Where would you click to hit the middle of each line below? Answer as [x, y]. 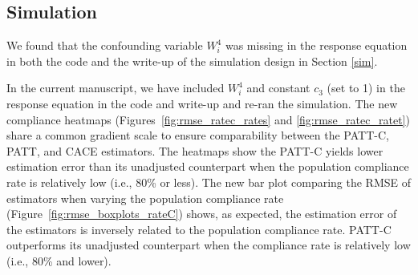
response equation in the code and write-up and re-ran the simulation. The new [202, 103]
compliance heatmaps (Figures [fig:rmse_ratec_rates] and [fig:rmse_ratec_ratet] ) [208, 119]
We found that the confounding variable [105, 45]
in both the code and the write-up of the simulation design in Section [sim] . [192, 61]
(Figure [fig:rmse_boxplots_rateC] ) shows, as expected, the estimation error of [202, 214]
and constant [278, 88]
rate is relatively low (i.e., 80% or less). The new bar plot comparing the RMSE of [209, 182]
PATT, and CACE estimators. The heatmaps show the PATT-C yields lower [195, 150]
